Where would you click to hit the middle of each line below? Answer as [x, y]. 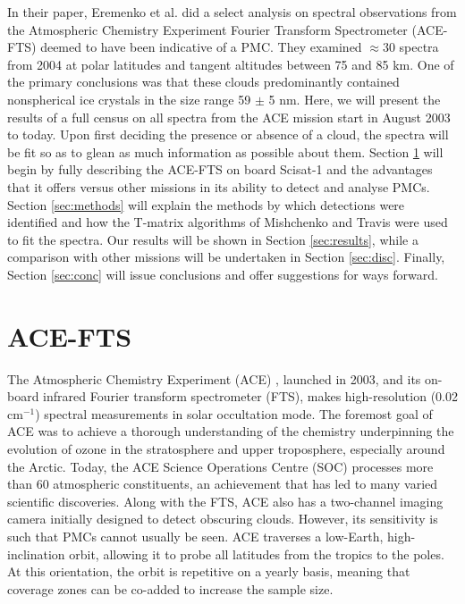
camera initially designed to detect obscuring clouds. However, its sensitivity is [223, 519]
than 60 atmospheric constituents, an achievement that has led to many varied [223, 484]
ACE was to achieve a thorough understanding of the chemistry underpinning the [231, 431]
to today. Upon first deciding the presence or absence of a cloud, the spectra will [228, 134]
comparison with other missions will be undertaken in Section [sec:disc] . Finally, [226, 257]
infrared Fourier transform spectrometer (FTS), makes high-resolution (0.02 [250, 396]
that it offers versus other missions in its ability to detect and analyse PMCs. [219, 186]
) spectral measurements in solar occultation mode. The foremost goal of [234, 413]
